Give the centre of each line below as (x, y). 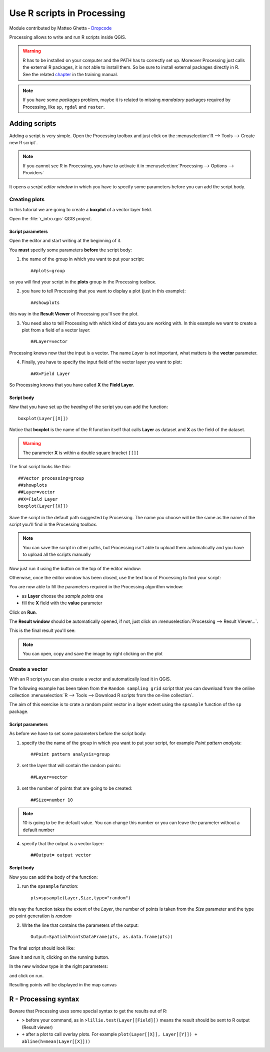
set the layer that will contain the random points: (71, 766)
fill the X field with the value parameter (62, 603)
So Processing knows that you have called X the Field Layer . (72, 385)
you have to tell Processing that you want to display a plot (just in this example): (104, 291)
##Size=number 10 (52, 800)
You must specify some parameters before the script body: (70, 250)
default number (38, 830)
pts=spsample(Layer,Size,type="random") (81, 898)
